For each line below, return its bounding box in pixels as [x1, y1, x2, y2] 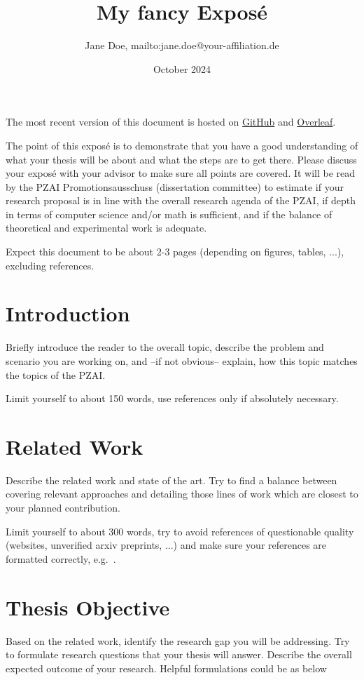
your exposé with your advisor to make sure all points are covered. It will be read [6, 166, 356, 180]
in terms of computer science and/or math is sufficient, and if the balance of [6, 206, 332, 221]
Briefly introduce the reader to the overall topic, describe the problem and [6, 340, 324, 354]
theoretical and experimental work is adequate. [6, 220, 207, 235]
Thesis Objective [6, 592, 170, 621]
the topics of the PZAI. [6, 367, 106, 382]
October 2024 [153, 61, 211, 76]
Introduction [6, 299, 130, 328]
